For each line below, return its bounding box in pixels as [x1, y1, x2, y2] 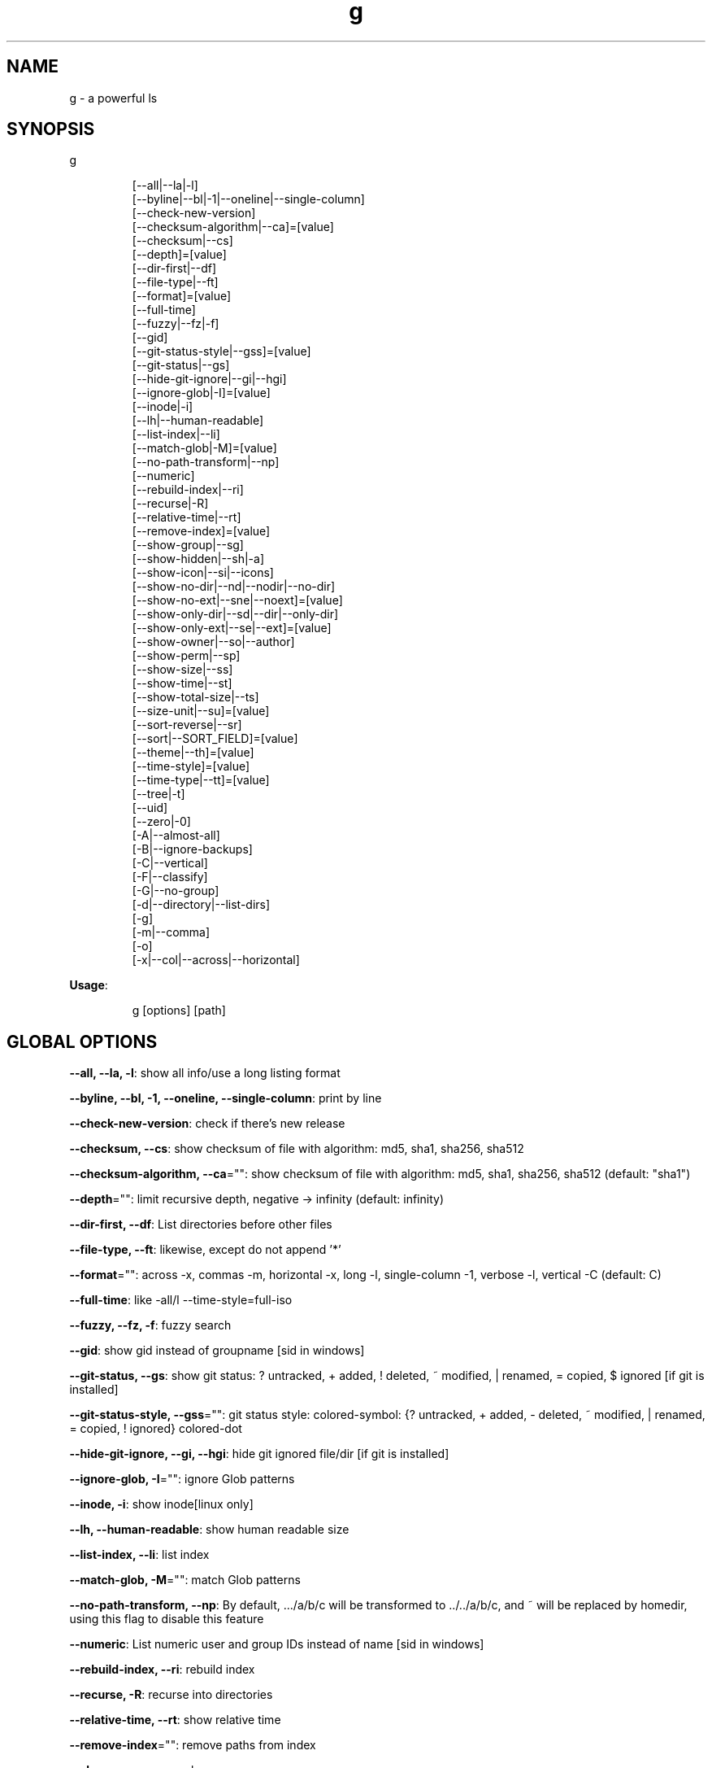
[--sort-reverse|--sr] [132, 718, 242, 732]
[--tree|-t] [132, 787, 185, 801]
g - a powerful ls [69, 90, 158, 105]
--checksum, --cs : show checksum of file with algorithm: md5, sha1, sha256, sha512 [69, 1142, 524, 1156]
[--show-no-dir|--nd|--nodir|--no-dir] [132, 579, 336, 594]
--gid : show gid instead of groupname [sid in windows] [69, 1343, 365, 1358]
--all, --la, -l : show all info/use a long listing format [69, 1066, 341, 1080]
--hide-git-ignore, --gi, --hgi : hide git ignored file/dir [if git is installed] [69, 1447, 449, 1461]
